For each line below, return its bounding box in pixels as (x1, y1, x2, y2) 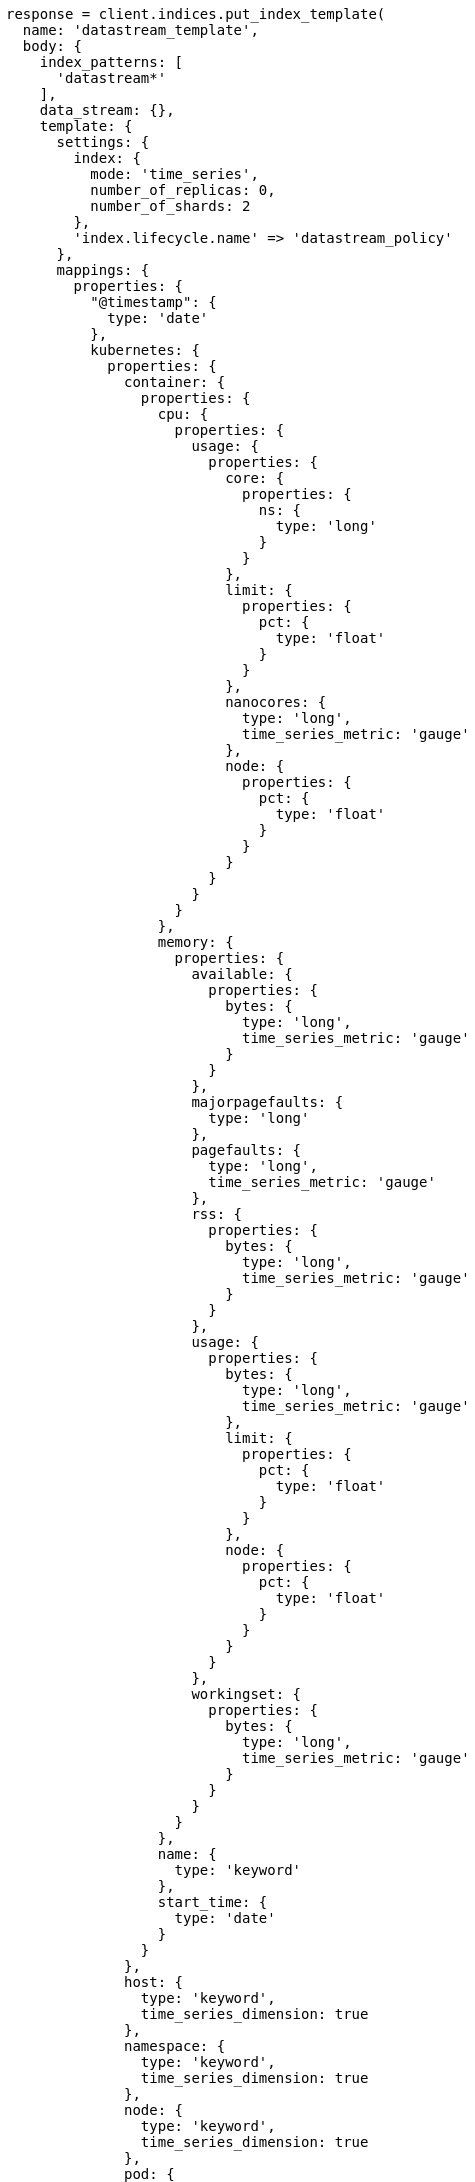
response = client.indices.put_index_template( (6, 6, 386, 22)
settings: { (56, 134, 150, 150)
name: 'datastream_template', (22, 22, 259, 38)
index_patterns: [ (39, 54, 184, 70)
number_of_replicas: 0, (90, 182, 276, 198)
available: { (191, 966, 293, 982)
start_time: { (157, 1894, 268, 1910)
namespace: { (124, 2038, 226, 2054)
